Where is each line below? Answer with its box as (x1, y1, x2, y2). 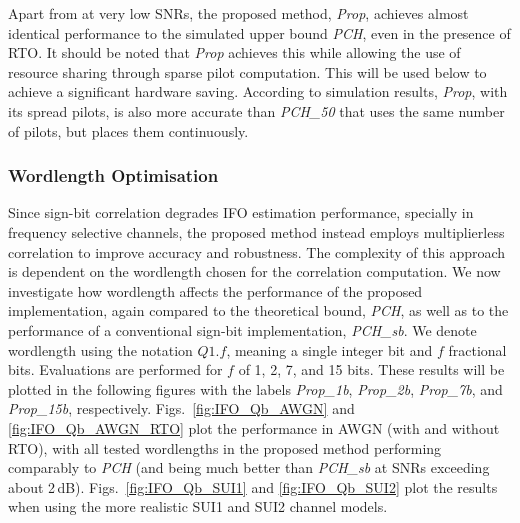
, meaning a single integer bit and (226, 339, 433, 360)
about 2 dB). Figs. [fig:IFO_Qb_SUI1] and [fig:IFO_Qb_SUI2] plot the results (8, 476, 498, 497)
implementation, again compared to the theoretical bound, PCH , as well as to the (8, 300, 509, 321)
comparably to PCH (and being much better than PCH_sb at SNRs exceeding (8, 457, 490, 478)
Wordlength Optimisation (8, 163, 219, 188)
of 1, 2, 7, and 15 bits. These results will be (238, 359, 505, 380)
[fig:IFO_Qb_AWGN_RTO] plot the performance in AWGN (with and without (8, 417, 500, 438)
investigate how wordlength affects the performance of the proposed (8, 280, 423, 301)
